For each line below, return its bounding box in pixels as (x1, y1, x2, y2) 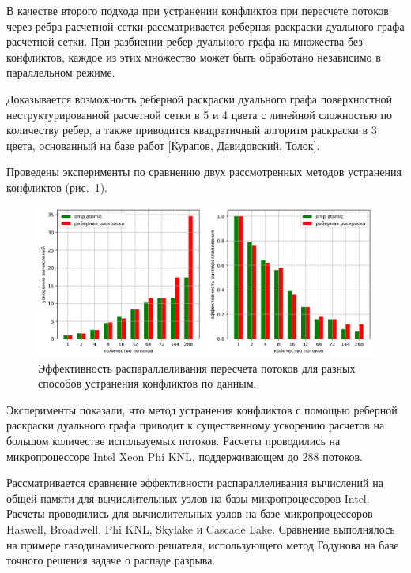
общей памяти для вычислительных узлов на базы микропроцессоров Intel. (6, 489, 370, 506)
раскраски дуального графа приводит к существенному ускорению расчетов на (6, 417, 385, 433)
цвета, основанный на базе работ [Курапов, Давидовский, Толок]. (6, 137, 320, 153)
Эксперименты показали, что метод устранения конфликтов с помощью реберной (6, 401, 398, 418)
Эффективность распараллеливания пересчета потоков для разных (38, 359, 356, 376)
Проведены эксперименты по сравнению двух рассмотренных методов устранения (6, 163, 402, 180)
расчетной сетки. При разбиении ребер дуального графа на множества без (6, 33, 363, 50)
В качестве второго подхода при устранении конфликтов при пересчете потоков (6, 2, 389, 18)
